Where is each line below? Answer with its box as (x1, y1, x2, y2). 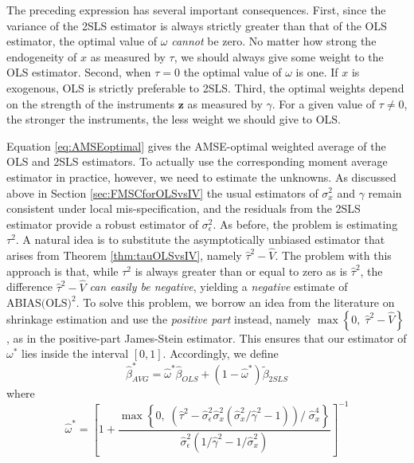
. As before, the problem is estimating (213, 215, 398, 232)
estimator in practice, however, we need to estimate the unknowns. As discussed (6, 168, 396, 185)
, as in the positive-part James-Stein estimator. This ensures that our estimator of (6, 329, 407, 346)
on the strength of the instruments (6, 95, 175, 112)
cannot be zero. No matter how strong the (171, 33, 377, 49)
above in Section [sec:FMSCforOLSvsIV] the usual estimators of (6, 184, 318, 201)
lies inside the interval (21, 345, 129, 362)
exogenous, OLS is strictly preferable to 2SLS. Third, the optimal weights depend (6, 79, 404, 96)
